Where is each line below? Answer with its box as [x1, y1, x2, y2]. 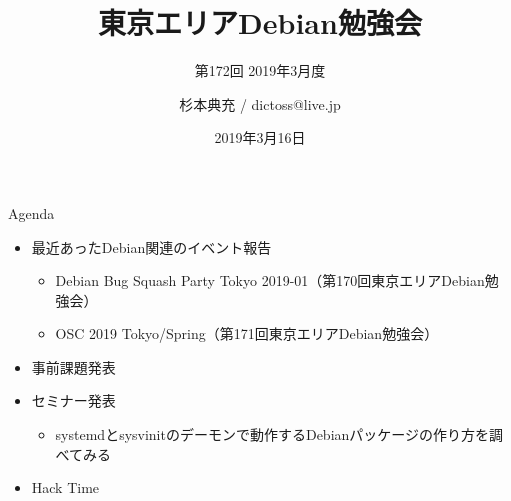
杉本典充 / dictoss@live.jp [179, 93, 341, 114]
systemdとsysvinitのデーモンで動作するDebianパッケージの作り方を [55, 424, 490, 445]
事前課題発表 [31, 356, 116, 377]
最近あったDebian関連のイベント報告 [31, 236, 272, 257]
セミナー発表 [31, 390, 116, 411]
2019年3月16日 [214, 127, 306, 148]
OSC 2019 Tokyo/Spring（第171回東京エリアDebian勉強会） [55, 323, 439, 344]
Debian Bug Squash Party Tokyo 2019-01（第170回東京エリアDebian [55, 270, 485, 291]
